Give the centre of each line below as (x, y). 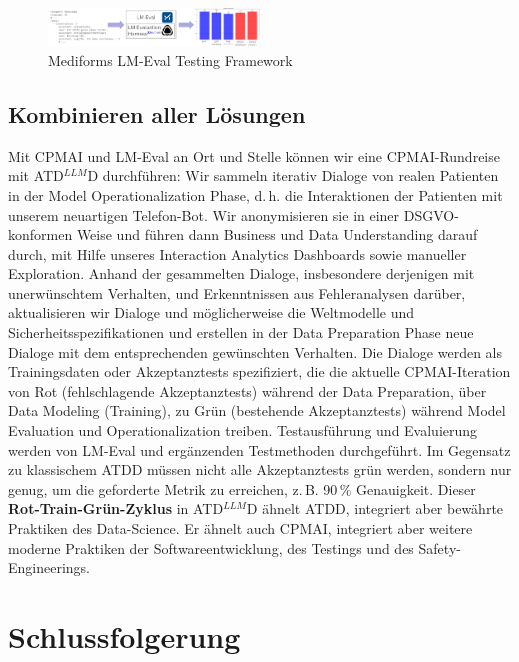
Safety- (439, 547)
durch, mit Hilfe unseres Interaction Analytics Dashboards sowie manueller (237, 253)
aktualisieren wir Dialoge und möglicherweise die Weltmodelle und (211, 312)
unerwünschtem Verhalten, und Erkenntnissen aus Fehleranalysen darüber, (237, 292)
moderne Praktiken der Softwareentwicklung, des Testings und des (211, 547)
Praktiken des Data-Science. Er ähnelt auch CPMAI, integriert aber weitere (240, 528)
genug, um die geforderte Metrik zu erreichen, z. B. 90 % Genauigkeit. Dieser (242, 488)
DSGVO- (431, 214)
